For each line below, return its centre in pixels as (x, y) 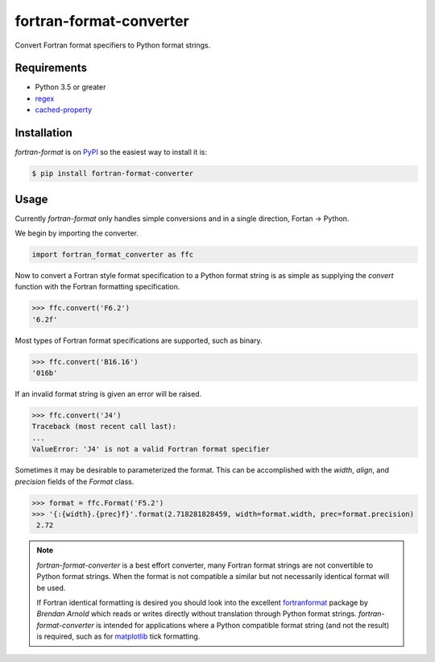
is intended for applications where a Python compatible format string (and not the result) (242, 625)
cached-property (64, 110)
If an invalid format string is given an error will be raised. (108, 394)
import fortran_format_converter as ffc (112, 254)
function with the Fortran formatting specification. (97, 287)
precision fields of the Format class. (75, 481)
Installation (43, 133)
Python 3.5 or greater (70, 87)
